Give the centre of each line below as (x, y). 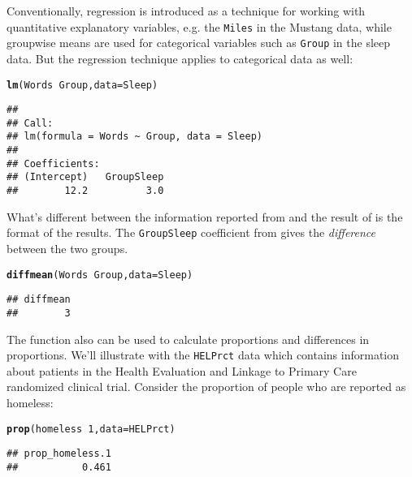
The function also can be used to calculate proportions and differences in (188, 339)
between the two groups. (67, 248)
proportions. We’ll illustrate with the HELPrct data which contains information (203, 355)
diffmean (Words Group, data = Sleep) (100, 275)
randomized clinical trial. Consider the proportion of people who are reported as (206, 387)
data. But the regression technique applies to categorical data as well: (180, 58)
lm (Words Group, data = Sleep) (82, 85)
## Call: (30, 123)
